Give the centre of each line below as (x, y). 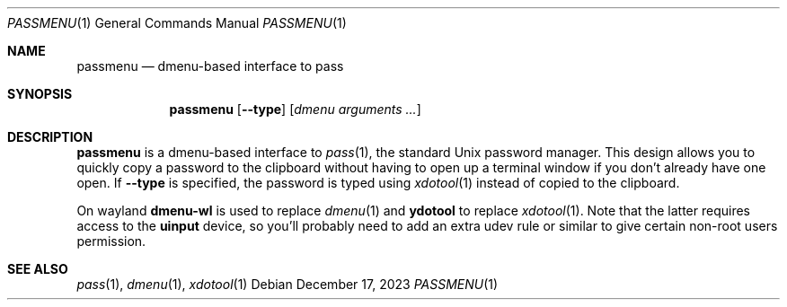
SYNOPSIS (40, 94)
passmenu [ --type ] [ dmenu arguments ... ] (295, 109)
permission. (111, 241)
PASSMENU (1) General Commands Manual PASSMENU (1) (177, 23)
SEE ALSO (38, 269)
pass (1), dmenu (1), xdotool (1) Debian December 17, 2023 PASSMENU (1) (287, 284)
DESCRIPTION (50, 137)
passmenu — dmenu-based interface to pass (210, 66)
